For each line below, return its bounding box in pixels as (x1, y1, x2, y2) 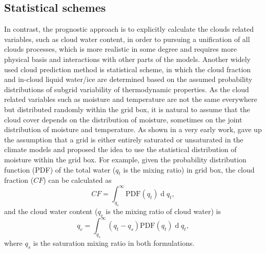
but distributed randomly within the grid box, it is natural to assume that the (4, 103, 250, 114)
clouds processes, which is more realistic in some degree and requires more (4, 44, 237, 54)
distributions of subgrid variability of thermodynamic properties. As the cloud (4, 83, 249, 94)
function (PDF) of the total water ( (4, 164, 116, 175)
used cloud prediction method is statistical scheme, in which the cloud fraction (4, 64, 251, 74)
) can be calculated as (43, 175, 112, 185)
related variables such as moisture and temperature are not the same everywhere (4, 94, 257, 104)
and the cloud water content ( (4, 206, 98, 217)
